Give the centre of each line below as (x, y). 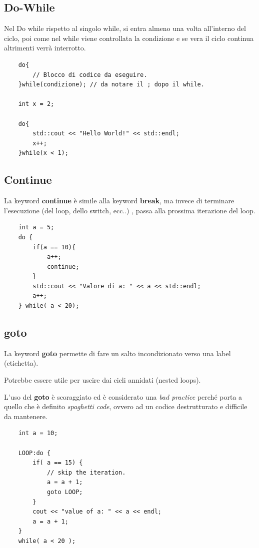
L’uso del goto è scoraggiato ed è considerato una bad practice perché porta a (123, 396)
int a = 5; (36, 228)
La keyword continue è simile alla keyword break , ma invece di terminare (119, 201)
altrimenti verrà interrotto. (45, 48)
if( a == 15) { (58, 463)
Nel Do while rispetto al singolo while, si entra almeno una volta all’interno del (125, 28)
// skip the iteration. (86, 472)
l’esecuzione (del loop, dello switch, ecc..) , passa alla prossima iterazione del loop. (130, 210)
